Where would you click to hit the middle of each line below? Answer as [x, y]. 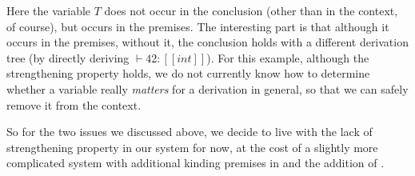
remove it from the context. [74, 104]
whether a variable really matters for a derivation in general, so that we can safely [207, 88]
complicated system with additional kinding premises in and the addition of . [196, 163]
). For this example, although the [288, 57]
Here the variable [49, 10]
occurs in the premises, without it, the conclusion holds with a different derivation [207, 42]
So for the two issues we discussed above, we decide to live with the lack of [190, 132]
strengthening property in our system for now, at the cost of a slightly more [192, 147]
